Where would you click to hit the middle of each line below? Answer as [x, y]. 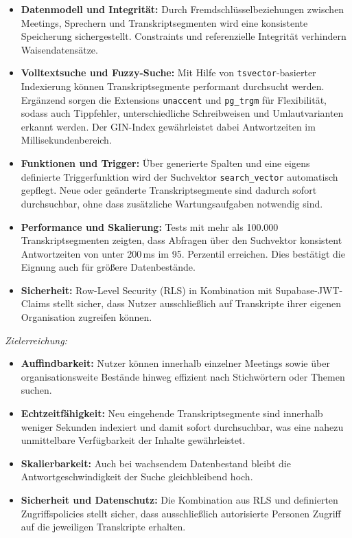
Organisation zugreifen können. [86, 317]
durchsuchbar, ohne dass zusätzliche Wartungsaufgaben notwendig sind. [172, 203]
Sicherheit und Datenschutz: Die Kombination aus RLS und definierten [179, 500]
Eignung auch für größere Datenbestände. [108, 267]
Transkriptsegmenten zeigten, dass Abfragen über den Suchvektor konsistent [181, 240]
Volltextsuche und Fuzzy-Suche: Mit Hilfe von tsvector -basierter [168, 72]
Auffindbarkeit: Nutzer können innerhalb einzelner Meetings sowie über [175, 363]
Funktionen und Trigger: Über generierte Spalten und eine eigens [165, 163]
